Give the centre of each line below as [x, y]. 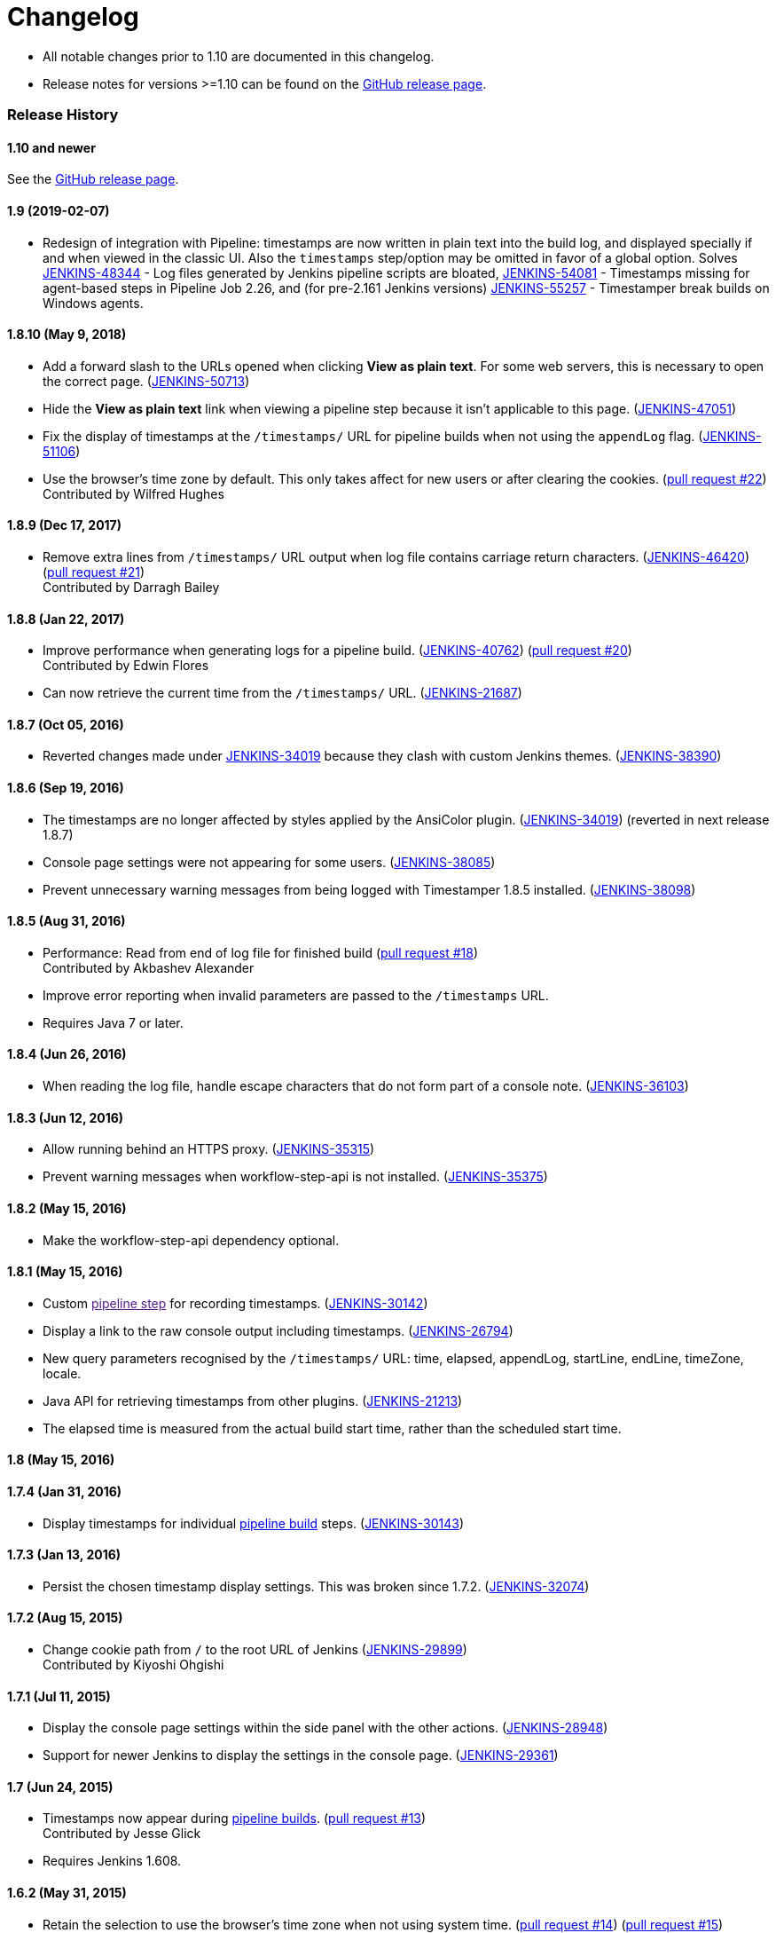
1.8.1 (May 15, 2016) [65, 1272]
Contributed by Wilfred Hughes [133, 493]
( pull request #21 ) [94, 572]
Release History [63, 115]
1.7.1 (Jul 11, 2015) [59, 1696]
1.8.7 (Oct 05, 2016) [66, 724]
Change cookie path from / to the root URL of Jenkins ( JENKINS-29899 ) [255, 1650]
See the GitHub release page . [93, 179]
